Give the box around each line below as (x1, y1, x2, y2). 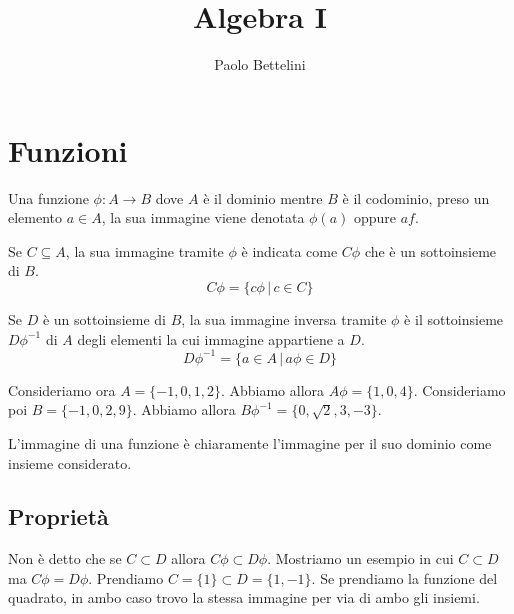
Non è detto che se (8, 548, 122, 569)
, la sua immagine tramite (65, 240, 224, 261)
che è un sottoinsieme (364, 240, 497, 261)
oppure (353, 207, 396, 228)
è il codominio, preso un (342, 187, 490, 208)
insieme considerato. (8, 452, 132, 473)
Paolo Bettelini (214, 54, 306, 75)
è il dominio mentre (203, 187, 323, 208)
